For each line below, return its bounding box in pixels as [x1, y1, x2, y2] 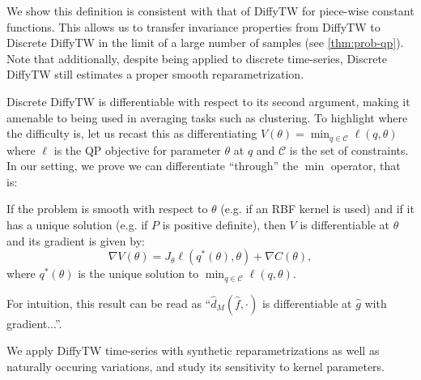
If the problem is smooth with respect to [6, 200, 208, 217]
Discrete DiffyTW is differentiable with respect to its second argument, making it [6, 92, 410, 109]
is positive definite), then [162, 216, 286, 233]
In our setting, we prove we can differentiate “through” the [6, 157, 299, 174]
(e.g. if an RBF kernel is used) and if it [220, 200, 415, 217]
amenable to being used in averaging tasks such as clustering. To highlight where [6, 109, 408, 126]
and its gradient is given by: [6, 232, 145, 249]
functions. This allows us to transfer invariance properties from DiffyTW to [6, 18, 381, 35]
